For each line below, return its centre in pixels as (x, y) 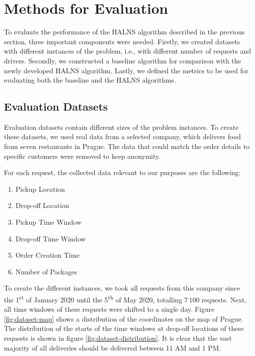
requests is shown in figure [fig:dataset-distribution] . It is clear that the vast (118, 338)
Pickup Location (40, 189)
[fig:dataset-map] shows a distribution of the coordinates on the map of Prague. (124, 318)
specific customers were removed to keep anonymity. (82, 156)
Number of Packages (46, 271)
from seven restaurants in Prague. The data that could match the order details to (127, 146)
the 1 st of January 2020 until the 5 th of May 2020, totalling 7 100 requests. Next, (125, 299)
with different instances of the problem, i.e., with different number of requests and (127, 51)
